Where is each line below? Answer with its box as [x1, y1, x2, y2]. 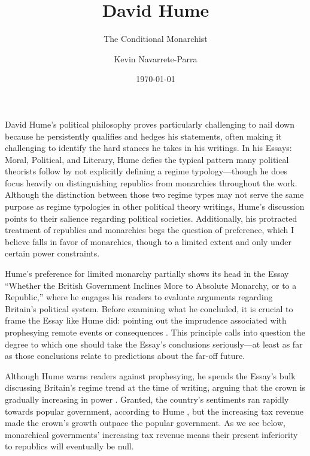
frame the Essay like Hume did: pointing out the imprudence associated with [5, 314, 287, 327]
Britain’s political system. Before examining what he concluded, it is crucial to [5, 302, 293, 315]
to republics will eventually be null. [5, 440, 134, 452]
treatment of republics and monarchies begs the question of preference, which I [5, 224, 294, 236]
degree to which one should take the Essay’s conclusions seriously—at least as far [5, 337, 303, 350]
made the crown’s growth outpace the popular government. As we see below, [5, 416, 285, 429]
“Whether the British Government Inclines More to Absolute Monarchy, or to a [5, 279, 297, 291]
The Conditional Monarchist [104, 32, 208, 45]
